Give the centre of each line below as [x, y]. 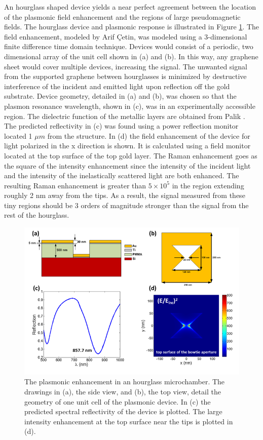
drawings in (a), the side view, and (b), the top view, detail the [123, 391]
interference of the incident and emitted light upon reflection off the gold [117, 86]
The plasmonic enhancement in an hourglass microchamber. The [125, 382]
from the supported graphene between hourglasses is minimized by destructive [125, 76]
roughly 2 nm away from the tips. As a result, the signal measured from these [125, 195]
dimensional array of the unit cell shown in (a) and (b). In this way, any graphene [131, 56]
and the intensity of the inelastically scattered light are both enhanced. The [122, 175]
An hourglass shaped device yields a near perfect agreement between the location [130, 7]
